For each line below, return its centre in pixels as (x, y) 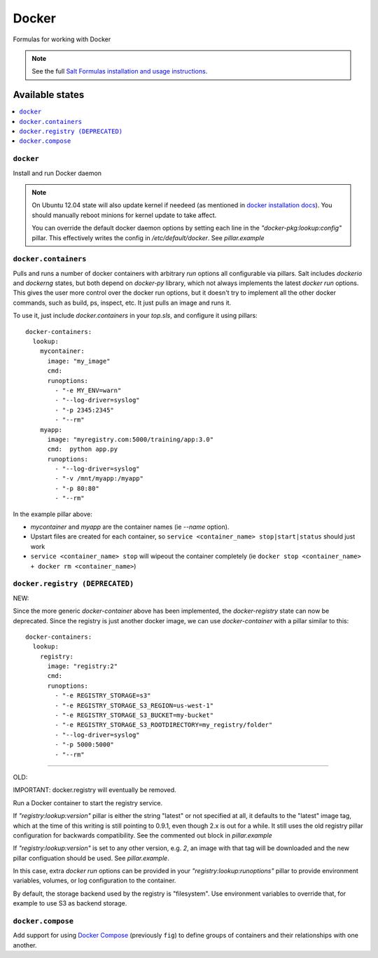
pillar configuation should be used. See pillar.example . (91, 858)
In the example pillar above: (52, 514)
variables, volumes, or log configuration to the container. (94, 881)
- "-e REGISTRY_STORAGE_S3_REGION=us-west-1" (134, 705)
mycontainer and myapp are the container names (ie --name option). (130, 527)
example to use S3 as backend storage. (70, 903)
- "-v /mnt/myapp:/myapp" (99, 479)
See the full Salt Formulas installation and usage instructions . (120, 71)
